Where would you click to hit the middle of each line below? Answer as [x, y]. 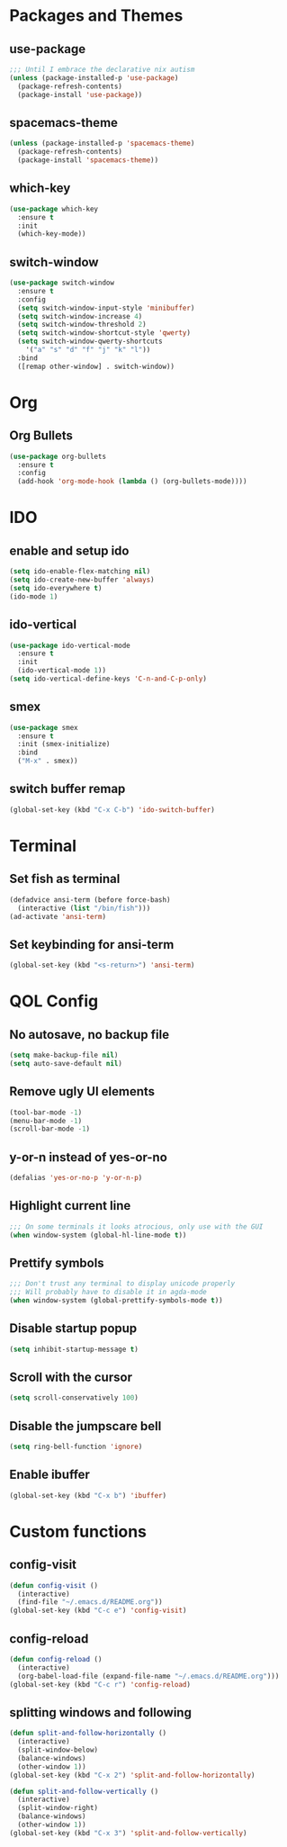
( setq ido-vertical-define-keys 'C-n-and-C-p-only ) [108, 679]
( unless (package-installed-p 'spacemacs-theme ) [102, 144]
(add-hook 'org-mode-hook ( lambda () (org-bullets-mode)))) [132, 482]
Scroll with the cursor [71, 1378]
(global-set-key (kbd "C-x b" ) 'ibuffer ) [88, 1495]
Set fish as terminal [65, 879]
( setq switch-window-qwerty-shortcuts [90, 342]
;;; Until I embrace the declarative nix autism [102, 69]
